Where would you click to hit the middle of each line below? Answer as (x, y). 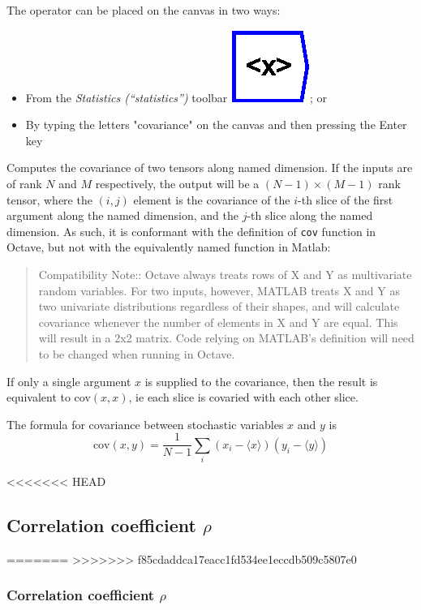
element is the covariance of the (212, 199)
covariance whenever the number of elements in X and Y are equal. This (218, 322)
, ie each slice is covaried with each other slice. (243, 397)
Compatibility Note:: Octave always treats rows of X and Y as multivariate (225, 274)
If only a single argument (69, 381)
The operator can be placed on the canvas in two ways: (144, 10)
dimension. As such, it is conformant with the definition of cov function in (191, 231)
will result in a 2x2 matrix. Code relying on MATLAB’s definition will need (226, 338)
